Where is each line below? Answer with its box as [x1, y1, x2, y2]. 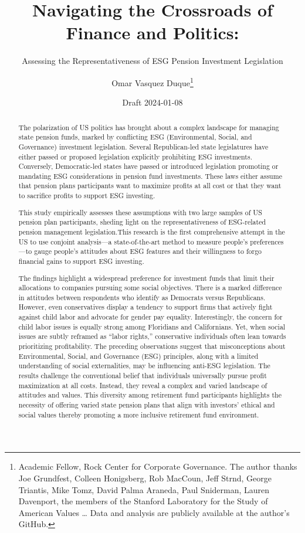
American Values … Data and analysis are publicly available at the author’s [18, 506, 290, 518]
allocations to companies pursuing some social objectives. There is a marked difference [18, 283, 282, 293]
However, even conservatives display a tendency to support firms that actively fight [18, 302, 273, 312]
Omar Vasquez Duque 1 [111, 74, 194, 89]
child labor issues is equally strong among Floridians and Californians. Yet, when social [18, 321, 286, 331]
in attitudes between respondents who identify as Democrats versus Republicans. [18, 292, 266, 302]
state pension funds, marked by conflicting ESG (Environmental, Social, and [18, 132, 252, 142]
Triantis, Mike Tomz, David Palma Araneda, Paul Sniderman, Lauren [18, 483, 270, 495]
